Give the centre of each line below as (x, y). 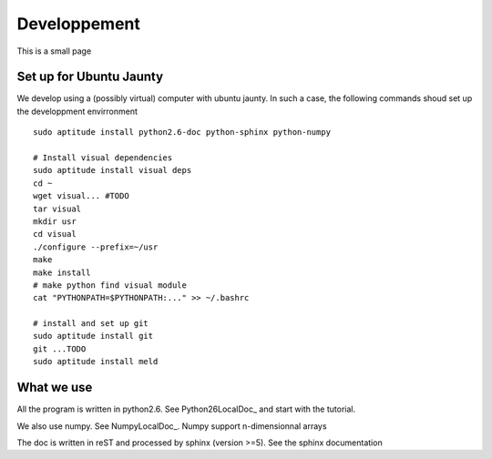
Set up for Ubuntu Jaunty (90, 77)
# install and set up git (91, 324)
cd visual (55, 234)
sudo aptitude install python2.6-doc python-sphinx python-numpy (182, 133)
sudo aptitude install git (93, 336)
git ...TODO (60, 349)
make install (62, 272)
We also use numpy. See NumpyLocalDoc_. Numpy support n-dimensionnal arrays (172, 426)
